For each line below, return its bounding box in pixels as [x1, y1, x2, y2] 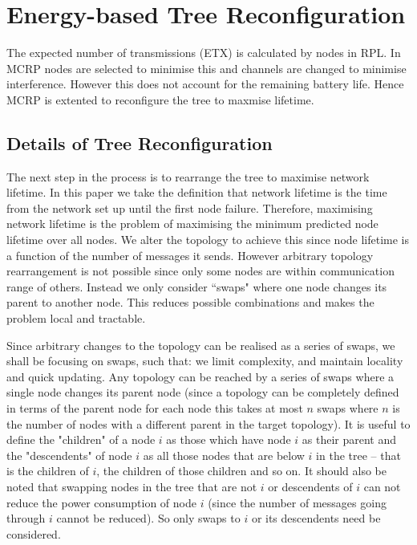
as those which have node [166, 431, 291, 448]
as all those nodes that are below [143, 446, 305, 463]
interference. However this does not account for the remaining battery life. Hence [6, 75, 404, 92]
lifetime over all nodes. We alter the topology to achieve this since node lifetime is [6, 231, 410, 248]
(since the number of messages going [208, 494, 387, 510]
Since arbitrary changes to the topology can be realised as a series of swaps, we [6, 336, 395, 353]
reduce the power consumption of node [6, 494, 196, 510]
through [6, 510, 46, 527]
